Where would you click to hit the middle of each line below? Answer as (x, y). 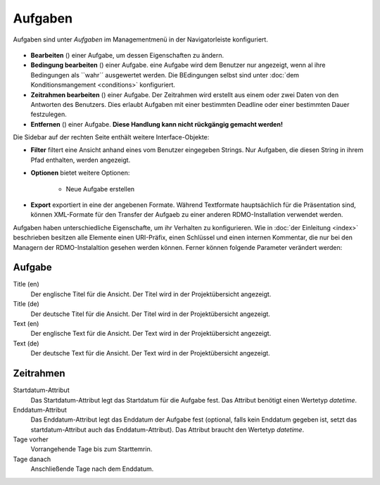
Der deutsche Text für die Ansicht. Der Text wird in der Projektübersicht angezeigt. (150, 353)
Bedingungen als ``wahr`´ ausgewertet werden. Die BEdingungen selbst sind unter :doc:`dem (165, 75)
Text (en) (26, 324)
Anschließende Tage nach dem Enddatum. (92, 469)
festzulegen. (49, 114)
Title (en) (26, 284)
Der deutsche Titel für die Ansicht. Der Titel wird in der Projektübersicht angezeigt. (151, 314)
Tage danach (32, 459)
